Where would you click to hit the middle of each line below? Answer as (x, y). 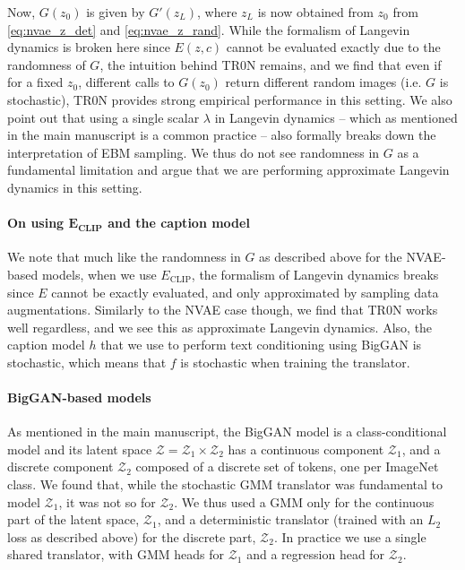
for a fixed (35, 82)
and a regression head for (316, 554)
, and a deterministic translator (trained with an (290, 519)
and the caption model (179, 223)
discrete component (60, 466)
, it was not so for (107, 501)
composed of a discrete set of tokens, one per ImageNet (287, 466)
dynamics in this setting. (75, 187)
